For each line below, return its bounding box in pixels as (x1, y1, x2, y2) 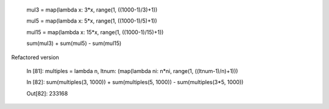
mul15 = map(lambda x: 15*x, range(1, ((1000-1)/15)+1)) (26, 28, 164, 36)
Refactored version (11, 54, 59, 61)
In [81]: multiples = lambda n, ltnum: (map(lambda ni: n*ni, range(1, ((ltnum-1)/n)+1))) (26, 67, 238, 74)
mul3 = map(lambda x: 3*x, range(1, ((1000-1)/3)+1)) (26, 6, 158, 13)
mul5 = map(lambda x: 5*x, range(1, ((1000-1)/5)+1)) (26, 17, 158, 24)
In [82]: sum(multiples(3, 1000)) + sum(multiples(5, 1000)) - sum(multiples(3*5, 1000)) (26, 79, 244, 86)
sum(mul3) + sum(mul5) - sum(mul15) (26, 40, 122, 47)
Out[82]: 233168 (26, 90, 68, 97)
